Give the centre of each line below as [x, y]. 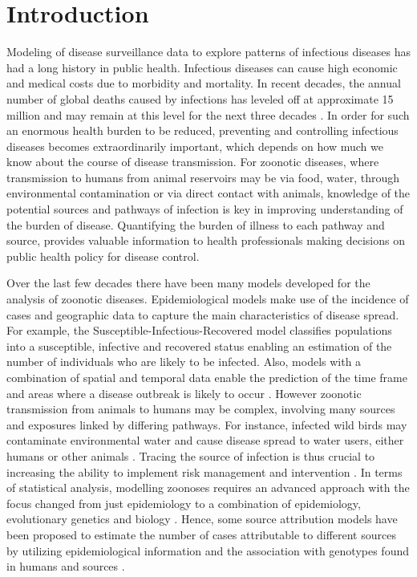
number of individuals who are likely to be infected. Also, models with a [184, 362]
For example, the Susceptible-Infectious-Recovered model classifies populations [199, 330]
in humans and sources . [66, 566]
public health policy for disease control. [103, 256]
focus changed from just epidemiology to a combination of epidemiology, [184, 503]
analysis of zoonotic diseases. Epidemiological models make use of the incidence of [208, 299]
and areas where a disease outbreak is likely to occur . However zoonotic [184, 393]
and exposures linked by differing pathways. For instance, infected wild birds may [207, 424]
